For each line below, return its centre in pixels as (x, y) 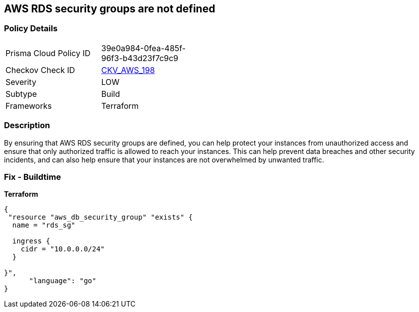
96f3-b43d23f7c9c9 (140, 58)
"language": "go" (63, 281)
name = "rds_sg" (44, 225)
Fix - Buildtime (33, 177)
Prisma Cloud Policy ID (48, 53)
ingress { (31, 241)
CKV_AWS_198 (128, 70)
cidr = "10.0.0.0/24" (63, 249)
